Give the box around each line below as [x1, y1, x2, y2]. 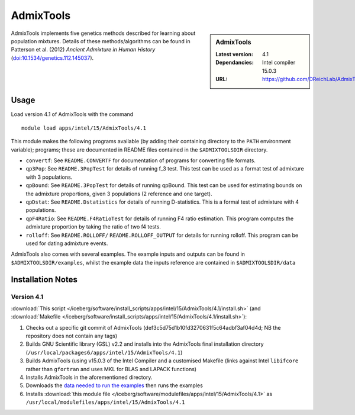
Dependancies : [215, 59, 254, 66]
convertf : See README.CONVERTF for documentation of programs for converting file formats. [25, 157, 256, 164]
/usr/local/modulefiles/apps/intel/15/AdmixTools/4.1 [25, 399, 185, 406]
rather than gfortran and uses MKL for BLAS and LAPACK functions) [25, 365, 197, 372]
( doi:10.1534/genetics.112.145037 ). [11, 54, 94, 62]
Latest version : [215, 50, 254, 57]
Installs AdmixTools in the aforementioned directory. [25, 374, 153, 381]
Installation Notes [11, 274, 78, 284]
